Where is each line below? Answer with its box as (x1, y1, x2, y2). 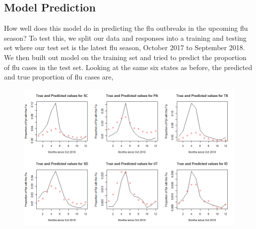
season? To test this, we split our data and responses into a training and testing (4, 32, 247, 43)
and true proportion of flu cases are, (4, 72, 114, 82)
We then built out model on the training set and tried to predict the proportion (4, 52, 247, 62)
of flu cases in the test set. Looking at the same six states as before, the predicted (4, 62, 253, 72)
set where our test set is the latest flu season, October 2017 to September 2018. (4, 42, 245, 53)
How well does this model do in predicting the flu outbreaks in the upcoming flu (4, 23, 248, 33)
